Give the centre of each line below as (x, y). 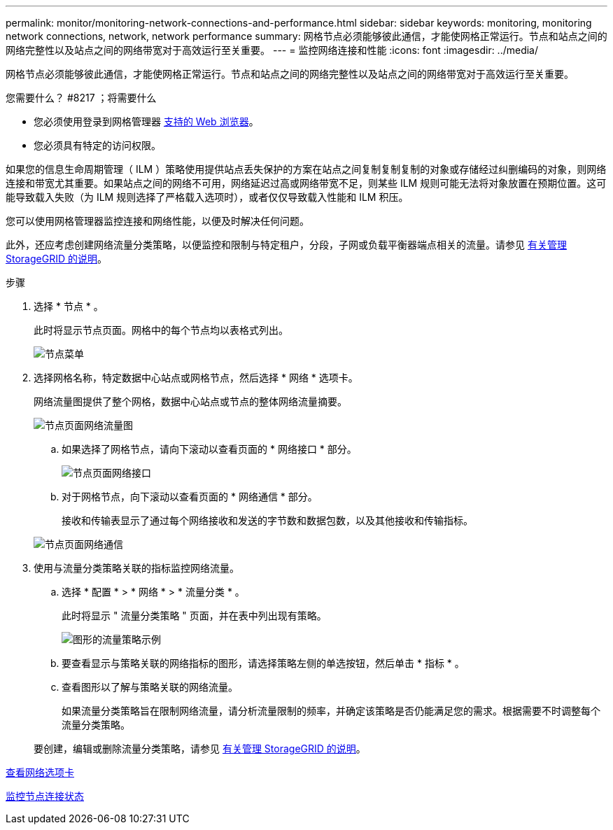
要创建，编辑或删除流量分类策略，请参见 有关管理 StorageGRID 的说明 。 (200, 748)
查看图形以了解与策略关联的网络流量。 (150, 687)
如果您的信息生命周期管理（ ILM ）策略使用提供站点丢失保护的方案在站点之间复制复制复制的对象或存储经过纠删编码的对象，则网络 (306, 169)
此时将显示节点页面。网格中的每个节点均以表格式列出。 (161, 330)
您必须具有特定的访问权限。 (97, 145)
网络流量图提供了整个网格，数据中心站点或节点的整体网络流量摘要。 (190, 401)
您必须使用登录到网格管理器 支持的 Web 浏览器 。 (146, 121)
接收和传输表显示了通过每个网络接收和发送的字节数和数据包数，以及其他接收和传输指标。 (267, 520)
